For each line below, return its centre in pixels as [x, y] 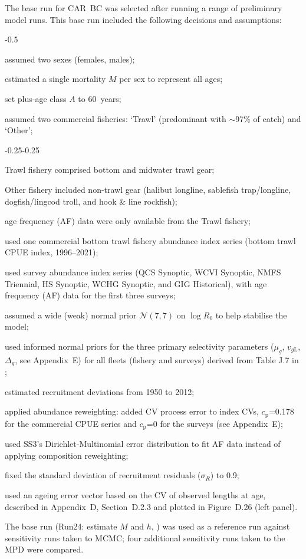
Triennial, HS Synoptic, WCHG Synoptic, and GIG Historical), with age [136, 283]
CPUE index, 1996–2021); [52, 252]
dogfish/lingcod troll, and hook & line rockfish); [91, 201]
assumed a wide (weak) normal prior [71, 315]
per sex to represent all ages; [171, 79]
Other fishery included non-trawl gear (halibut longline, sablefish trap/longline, [148, 189]
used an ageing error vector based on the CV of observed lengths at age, [135, 495]
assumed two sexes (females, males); [70, 59]
